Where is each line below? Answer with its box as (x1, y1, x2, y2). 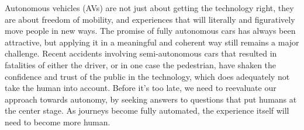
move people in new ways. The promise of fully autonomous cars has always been (5, 24, 296, 37)
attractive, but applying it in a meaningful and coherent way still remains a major (5, 36, 299, 48)
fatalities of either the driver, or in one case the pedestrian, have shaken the (5, 58, 277, 71)
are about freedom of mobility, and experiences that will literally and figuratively (5, 13, 295, 25)
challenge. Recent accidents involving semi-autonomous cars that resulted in (5, 47, 277, 59)
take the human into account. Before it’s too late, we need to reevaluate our (5, 82, 277, 94)
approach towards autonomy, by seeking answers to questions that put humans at (5, 93, 297, 105)
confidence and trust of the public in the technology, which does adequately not (5, 70, 290, 82)
